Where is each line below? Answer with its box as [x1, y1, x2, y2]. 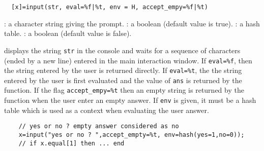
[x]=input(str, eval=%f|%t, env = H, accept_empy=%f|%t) [11, 4, 208, 11]
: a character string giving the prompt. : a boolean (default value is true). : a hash [4, 18, 260, 28]
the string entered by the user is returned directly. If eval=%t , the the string [4, 65, 242, 75]
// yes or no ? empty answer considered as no [18, 123, 179, 130]
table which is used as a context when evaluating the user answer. [4, 104, 209, 115]
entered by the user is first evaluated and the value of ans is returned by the [4, 74, 242, 85]
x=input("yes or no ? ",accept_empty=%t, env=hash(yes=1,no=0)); [18, 131, 245, 139]
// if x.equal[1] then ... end [18, 139, 125, 147]
